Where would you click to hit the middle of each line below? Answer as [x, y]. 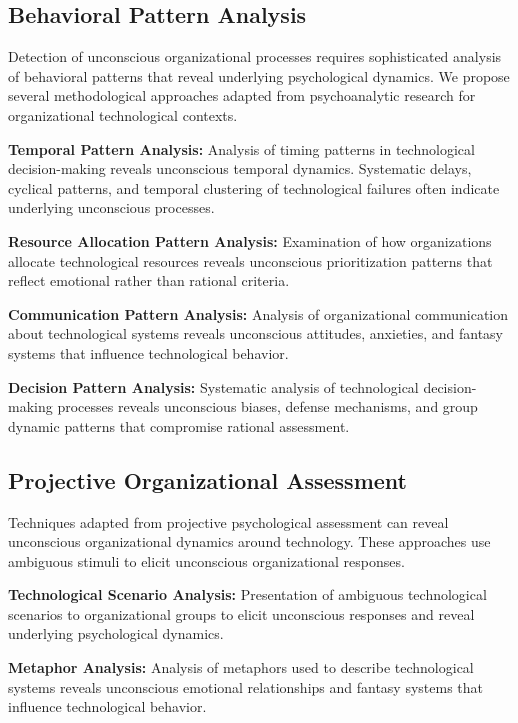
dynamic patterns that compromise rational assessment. [179, 425]
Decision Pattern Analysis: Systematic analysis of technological [213, 386]
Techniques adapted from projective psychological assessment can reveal [228, 521]
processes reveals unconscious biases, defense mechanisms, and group [267, 406]
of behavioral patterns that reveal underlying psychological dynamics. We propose [259, 75]
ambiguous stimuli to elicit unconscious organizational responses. [206, 560]
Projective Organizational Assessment [207, 479]
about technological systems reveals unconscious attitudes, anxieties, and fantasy [255, 333]
